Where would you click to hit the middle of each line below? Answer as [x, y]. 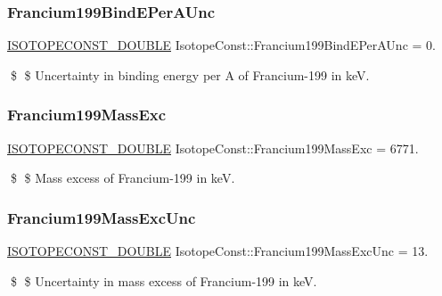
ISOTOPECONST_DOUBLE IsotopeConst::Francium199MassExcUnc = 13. [218, 251]
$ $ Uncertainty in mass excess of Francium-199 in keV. [164, 280]
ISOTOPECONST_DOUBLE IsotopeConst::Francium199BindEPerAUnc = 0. [221, 45]
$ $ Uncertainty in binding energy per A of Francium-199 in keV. [190, 74]
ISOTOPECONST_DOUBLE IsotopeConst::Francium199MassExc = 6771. [213, 148]
